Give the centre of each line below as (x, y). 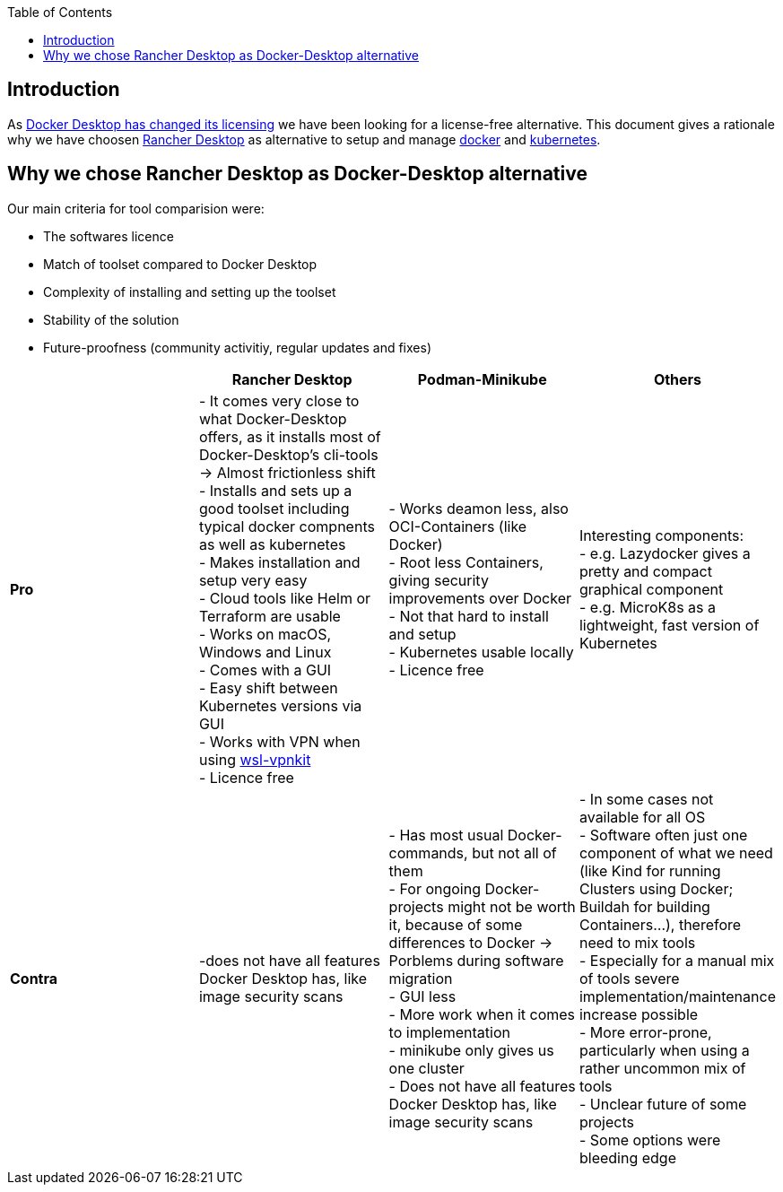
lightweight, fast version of (669, 625)
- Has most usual (446, 835)
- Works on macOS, (265, 634)
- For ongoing (435, 888)
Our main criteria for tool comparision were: (136, 208)
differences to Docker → (471, 942)
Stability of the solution (111, 319)
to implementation (449, 1032)
